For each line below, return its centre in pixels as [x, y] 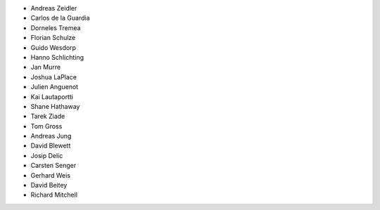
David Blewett [51, 146]
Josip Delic [47, 155]
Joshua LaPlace [54, 77]
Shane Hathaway [55, 106]
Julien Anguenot [55, 87]
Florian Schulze [53, 38]
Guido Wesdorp [53, 47]
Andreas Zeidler [54, 8]
